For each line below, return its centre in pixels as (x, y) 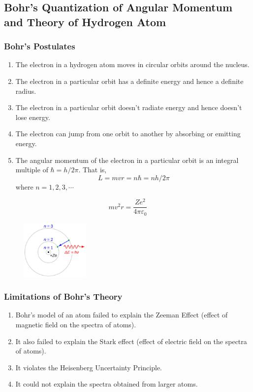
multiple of (32, 170)
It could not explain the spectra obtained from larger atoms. (107, 384)
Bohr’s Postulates (40, 46)
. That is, (93, 170)
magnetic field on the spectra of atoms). (76, 324)
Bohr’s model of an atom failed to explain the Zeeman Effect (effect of (122, 315)
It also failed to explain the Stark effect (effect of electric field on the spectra (131, 341)
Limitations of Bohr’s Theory (63, 296)
